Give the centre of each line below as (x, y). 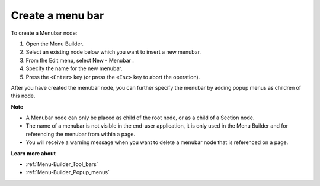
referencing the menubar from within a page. (81, 134)
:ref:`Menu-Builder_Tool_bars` (62, 164)
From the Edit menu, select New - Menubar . (80, 60)
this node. (23, 96)
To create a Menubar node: (44, 33)
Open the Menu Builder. (55, 44)
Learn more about (33, 153)
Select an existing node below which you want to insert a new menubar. (113, 52)
